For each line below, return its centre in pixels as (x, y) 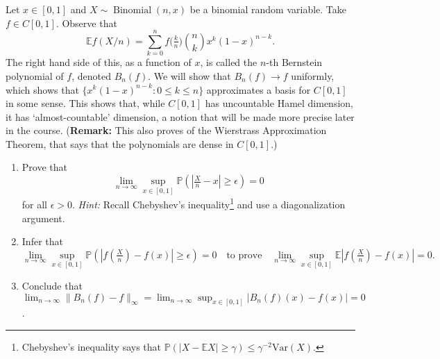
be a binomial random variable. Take (268, 9)
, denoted (91, 75)
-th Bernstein (294, 62)
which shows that (42, 89)
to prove (244, 255)
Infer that (42, 241)
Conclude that (52, 285)
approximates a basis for (259, 89)
